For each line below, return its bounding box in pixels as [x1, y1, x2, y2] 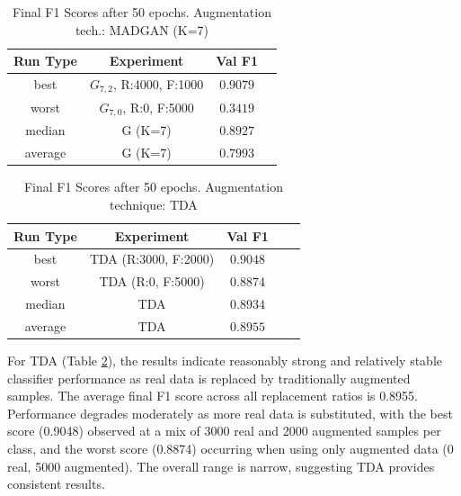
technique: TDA [110, 194, 198, 213]
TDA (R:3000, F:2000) [89, 249, 215, 268]
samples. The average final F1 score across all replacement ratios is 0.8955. [7, 386, 419, 405]
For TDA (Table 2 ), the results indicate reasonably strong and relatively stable [7, 351, 442, 370]
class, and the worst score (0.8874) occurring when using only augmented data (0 [7, 439, 454, 457]
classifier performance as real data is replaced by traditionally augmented [7, 368, 411, 387]
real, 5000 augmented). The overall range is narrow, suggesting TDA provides [7, 456, 435, 475]
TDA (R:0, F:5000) [99, 272, 205, 291]
